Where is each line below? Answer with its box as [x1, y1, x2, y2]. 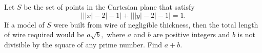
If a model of [4, 19, 45, 30]
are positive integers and [153, 29, 230, 40]
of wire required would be [4, 29, 85, 40]
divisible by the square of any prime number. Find [4, 39, 163, 49]
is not [237, 29, 255, 40]
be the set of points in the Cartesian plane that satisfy [24, 2, 195, 12]
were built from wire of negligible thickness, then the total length [53, 19, 258, 30]
